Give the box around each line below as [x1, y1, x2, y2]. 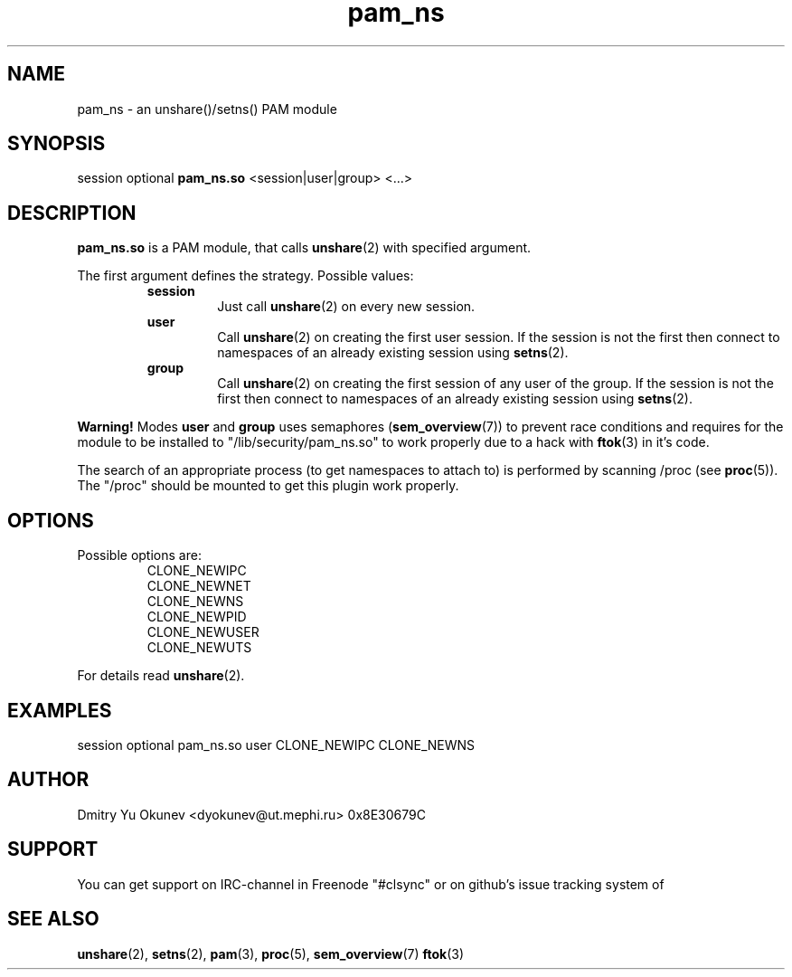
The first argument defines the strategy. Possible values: [77, 268, 414, 284]
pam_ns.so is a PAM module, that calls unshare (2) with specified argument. [77, 240, 532, 256]
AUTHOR [7, 768, 90, 792]
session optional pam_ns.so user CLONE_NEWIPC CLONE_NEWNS [77, 736, 476, 753]
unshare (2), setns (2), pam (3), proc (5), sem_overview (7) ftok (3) [77, 945, 465, 962]
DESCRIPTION [7, 201, 137, 224]
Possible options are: [77, 547, 202, 564]
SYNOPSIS [7, 132, 106, 156]
